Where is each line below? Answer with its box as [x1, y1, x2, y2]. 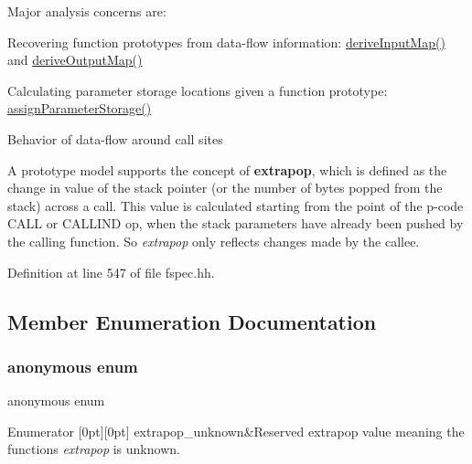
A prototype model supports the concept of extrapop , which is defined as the [7, 160, 447, 179]
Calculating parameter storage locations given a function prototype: [7, 80, 388, 100]
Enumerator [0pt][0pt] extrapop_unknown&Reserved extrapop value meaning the [7, 421, 465, 440]
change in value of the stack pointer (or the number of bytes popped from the [7, 178, 443, 197]
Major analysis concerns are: [7, 2, 166, 20]
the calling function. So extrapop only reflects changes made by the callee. [7, 231, 420, 250]
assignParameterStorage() [7, 99, 152, 118]
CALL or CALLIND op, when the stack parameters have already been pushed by [7, 214, 464, 233]
